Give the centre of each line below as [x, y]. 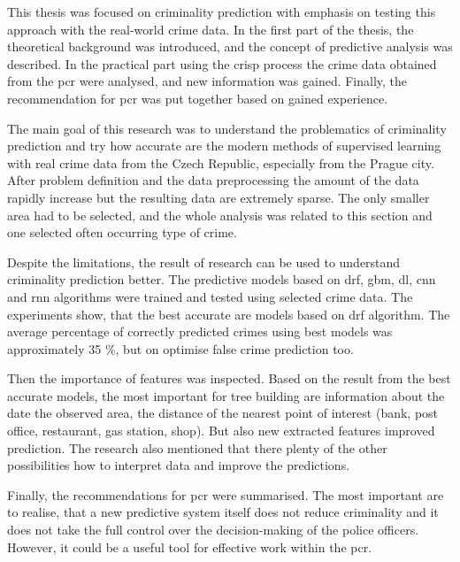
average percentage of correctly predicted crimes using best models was [200, 331]
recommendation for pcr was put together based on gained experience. [198, 98]
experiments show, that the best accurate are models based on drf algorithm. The [229, 314]
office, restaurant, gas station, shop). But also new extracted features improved [221, 431]
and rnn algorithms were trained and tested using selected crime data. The [210, 296]
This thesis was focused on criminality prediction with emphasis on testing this [222, 12]
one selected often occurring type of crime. [122, 232]
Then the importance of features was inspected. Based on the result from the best [229, 378]
